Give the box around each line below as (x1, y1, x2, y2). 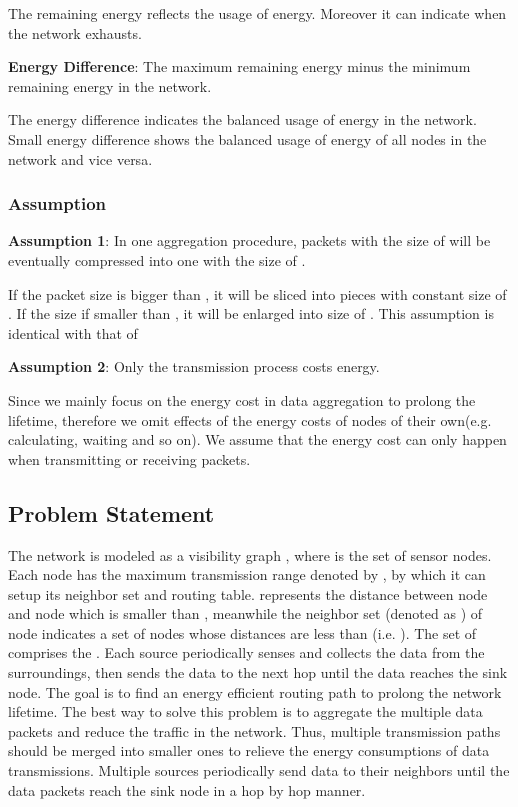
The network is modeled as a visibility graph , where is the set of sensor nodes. (8, 544, 492, 565)
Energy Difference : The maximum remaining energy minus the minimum (8, 56, 471, 77)
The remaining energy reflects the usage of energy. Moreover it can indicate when (8, 3, 507, 23)
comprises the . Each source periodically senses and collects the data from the (8, 642, 485, 663)
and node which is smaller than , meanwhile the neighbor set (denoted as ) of (8, 603, 483, 624)
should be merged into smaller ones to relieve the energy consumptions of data (8, 740, 490, 761)
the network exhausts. (8, 22, 142, 43)
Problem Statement (8, 497, 215, 528)
